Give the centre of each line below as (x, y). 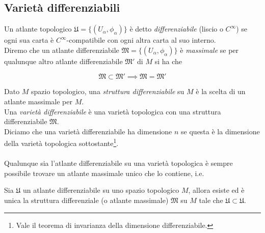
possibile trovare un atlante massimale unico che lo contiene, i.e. (104, 173)
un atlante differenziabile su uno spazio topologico (101, 190)
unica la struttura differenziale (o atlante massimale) (86, 200)
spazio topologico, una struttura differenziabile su (108, 91)
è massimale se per (209, 50)
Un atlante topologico (38, 29)
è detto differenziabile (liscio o (176, 29)
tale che (211, 200)
